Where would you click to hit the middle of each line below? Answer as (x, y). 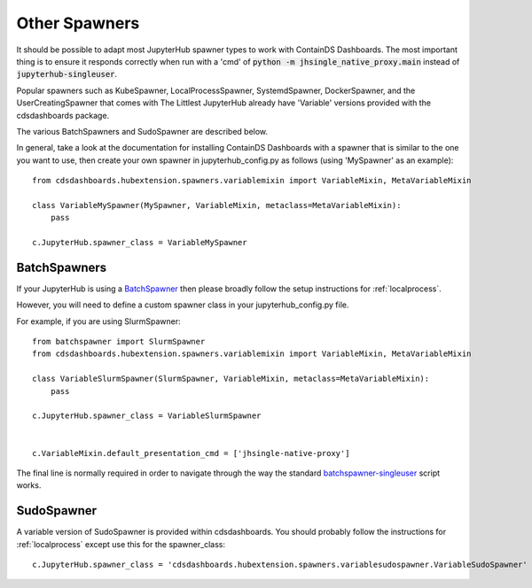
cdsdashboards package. (63, 115)
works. (29, 485)
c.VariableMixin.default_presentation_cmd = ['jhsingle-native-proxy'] (191, 453)
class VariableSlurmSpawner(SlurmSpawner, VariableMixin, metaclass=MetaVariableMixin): (231, 379)
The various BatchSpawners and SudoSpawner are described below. (142, 131)
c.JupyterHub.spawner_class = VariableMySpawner (140, 243)
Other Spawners (78, 23)
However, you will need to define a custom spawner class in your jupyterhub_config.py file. (183, 305)
